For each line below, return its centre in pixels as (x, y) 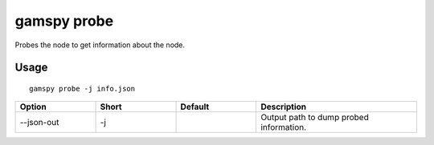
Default (195, 107)
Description (284, 107)
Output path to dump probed (315, 118)
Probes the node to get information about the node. (100, 45)
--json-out (39, 123)
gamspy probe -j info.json (82, 89)
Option (33, 107)
